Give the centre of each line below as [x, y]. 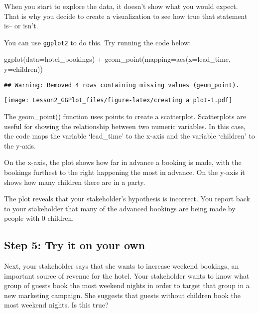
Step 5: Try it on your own [75, 245]
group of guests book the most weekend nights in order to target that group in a [127, 285]
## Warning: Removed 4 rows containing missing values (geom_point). [122, 85]
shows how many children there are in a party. [75, 182]
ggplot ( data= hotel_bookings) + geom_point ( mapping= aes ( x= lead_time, [117, 59]
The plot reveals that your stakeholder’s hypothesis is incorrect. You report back [127, 199]
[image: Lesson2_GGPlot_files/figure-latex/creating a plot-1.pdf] [118, 100]
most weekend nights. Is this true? [56, 305]
